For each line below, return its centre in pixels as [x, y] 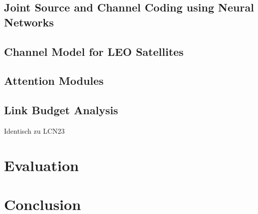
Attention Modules [54, 81]
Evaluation [41, 165]
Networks [29, 22]
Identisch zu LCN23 [34, 130]
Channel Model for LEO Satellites [94, 51]
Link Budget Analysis [61, 110]
